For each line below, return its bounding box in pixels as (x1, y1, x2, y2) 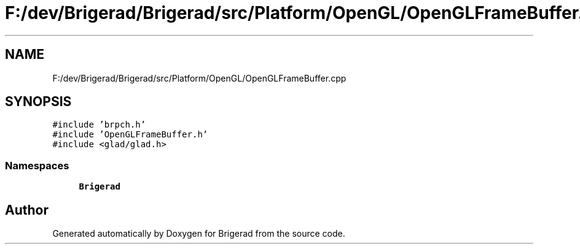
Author (5, 202, 49, 218)
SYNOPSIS (5, 94, 72, 110)
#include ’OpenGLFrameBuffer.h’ (52, 129, 208, 140)
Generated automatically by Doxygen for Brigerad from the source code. (52, 228, 345, 239)
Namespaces (5, 159, 69, 172)
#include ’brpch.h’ (52, 120, 146, 130)
